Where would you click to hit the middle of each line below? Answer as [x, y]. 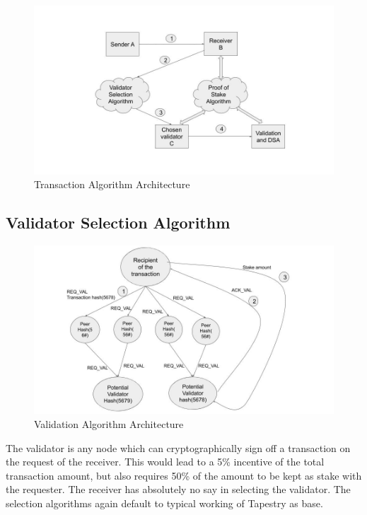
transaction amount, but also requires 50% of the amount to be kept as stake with [184, 475]
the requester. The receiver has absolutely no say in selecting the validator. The [178, 489]
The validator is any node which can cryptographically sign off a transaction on [178, 447]
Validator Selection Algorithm [118, 222]
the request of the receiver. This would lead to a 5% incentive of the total [165, 462]
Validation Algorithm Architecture [109, 423]
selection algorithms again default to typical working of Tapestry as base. [164, 503]
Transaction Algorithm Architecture [112, 184]
